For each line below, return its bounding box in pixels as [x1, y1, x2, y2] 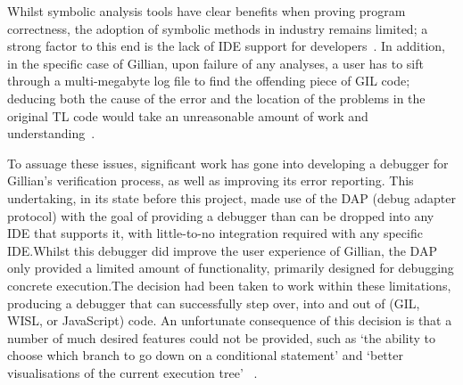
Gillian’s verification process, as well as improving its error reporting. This [7, 171, 414, 190]
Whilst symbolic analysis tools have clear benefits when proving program [7, 2, 406, 20]
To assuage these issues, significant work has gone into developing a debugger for [7, 153, 449, 172]
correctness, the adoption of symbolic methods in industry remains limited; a [7, 19, 428, 37]
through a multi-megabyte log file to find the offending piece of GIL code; [7, 71, 410, 90]
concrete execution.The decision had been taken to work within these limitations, [7, 275, 451, 294]
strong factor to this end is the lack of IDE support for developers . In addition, [7, 37, 446, 55]
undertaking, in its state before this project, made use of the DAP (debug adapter [7, 188, 456, 207]
